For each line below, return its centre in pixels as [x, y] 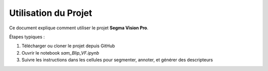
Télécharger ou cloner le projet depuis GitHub [68, 46]
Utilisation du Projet [51, 13]
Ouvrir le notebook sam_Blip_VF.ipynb [60, 53]
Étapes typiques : [27, 37]
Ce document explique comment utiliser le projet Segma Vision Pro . [79, 28]
